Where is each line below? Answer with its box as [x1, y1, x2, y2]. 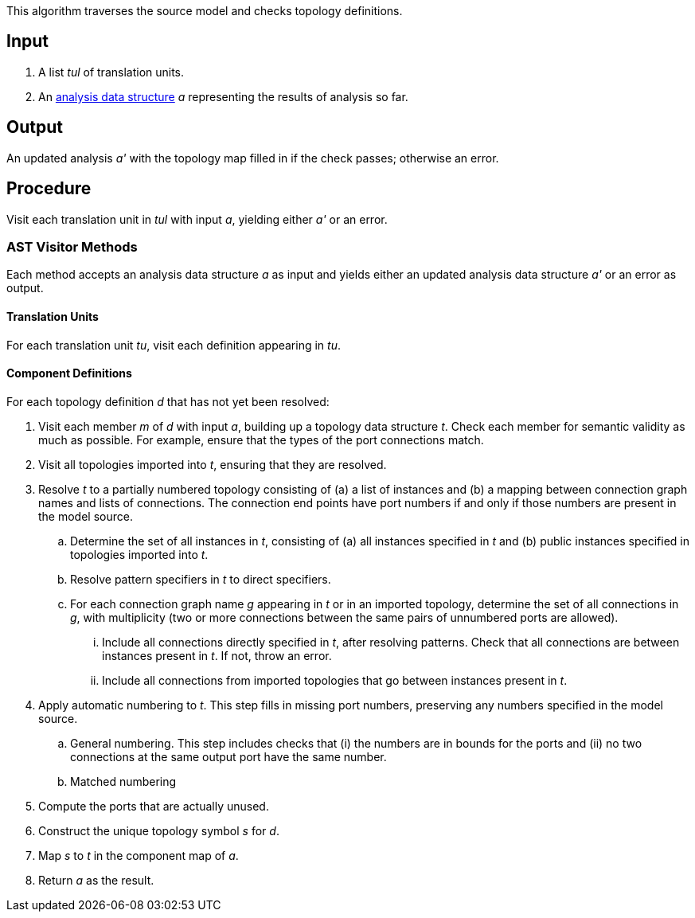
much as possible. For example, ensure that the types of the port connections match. [38, 432, 484, 447]
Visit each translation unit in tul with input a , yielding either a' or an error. [6, 212, 388, 226]
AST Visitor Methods [6, 238, 138, 255]
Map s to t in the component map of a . [38, 848, 239, 862]
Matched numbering [70, 774, 177, 788]
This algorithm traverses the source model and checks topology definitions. [6, 4, 403, 18]
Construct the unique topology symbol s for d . [38, 823, 279, 838]
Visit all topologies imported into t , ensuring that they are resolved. [38, 457, 387, 471]
